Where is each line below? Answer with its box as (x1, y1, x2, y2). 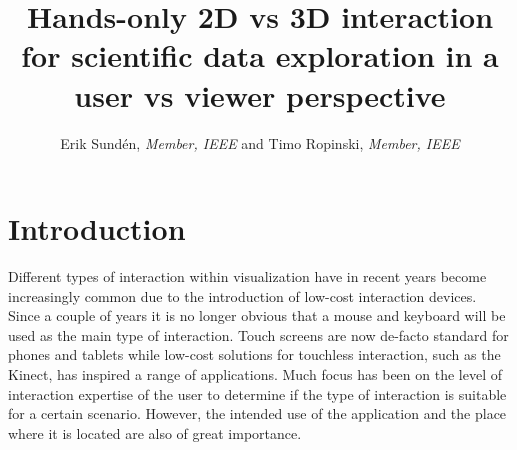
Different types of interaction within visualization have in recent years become (8, 266, 487, 287)
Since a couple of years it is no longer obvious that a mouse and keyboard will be (8, 305, 506, 326)
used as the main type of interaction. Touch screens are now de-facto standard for (8, 324, 509, 345)
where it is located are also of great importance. (8, 422, 302, 443)
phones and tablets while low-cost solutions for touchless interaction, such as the (8, 344, 501, 365)
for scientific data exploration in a (21, 35, 499, 76)
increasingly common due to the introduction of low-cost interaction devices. (8, 285, 477, 306)
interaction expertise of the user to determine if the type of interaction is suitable (8, 383, 507, 404)
